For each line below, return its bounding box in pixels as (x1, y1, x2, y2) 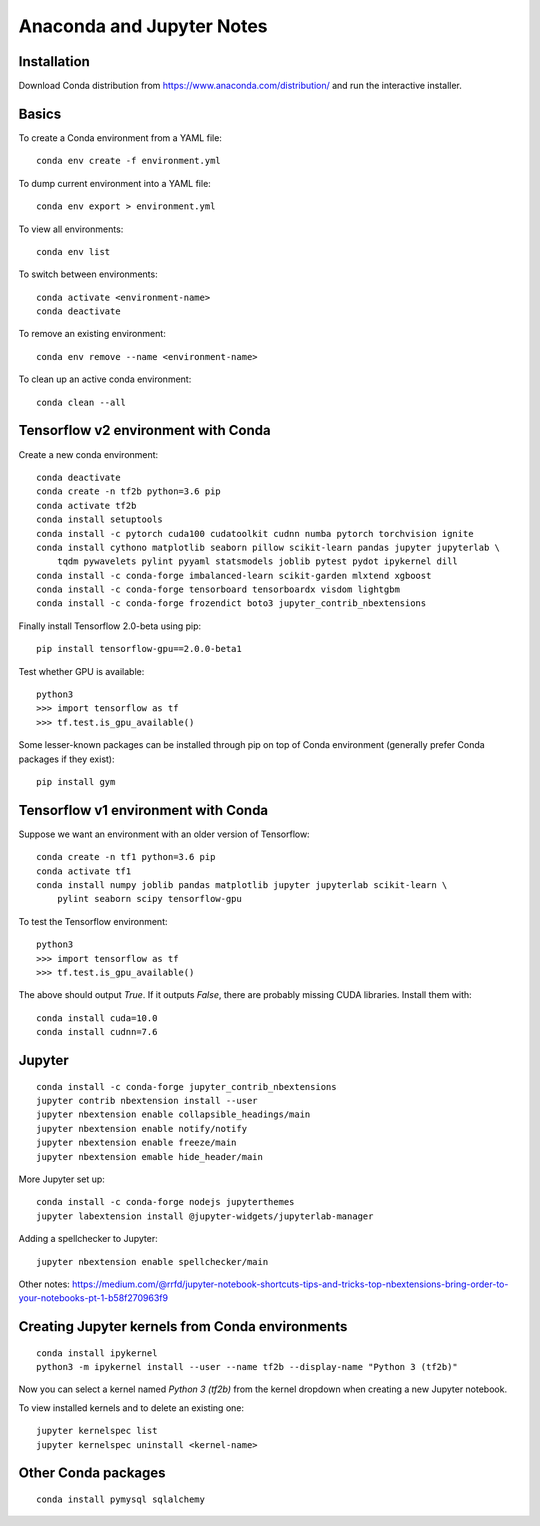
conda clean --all (36, 396, 127, 408)
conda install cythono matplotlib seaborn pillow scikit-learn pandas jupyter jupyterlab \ (36, 541, 500, 553)
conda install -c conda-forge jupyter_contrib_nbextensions (36, 1081, 337, 1092)
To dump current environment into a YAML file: (18, 177, 212, 189)
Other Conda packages (18, 1465, 166, 1482)
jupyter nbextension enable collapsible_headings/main (36, 1109, 311, 1120)
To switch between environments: (18, 268, 159, 280)
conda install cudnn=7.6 (36, 1026, 158, 1038)
